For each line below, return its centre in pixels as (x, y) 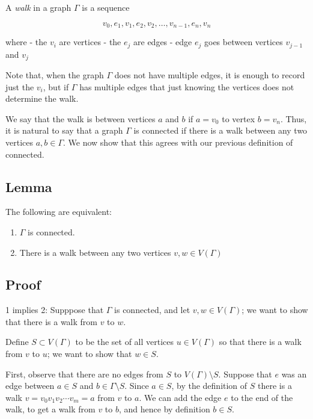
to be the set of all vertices (125, 342)
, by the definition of (209, 386)
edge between (30, 386)
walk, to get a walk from (50, 409)
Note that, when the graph (55, 74)
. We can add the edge (180, 397)
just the (20, 86)
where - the (26, 42)
